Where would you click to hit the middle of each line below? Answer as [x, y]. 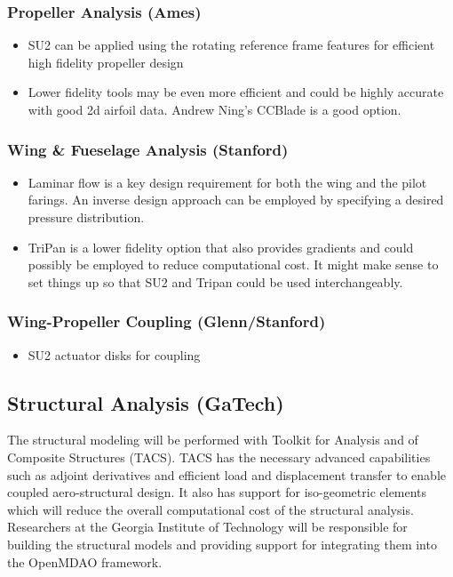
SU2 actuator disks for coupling [114, 354]
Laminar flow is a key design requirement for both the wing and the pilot [227, 182]
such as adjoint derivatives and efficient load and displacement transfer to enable [226, 474]
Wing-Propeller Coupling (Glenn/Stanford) [167, 321]
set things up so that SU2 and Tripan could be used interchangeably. [215, 281]
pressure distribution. [86, 217]
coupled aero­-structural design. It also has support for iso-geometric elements [217, 492]
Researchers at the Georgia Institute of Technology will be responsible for [207, 527]
